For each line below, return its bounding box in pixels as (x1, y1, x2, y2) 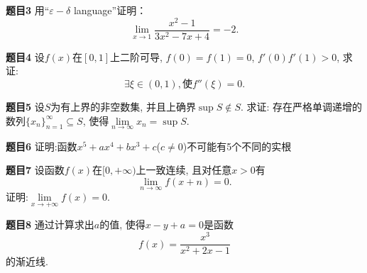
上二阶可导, (109, 49, 163, 64)
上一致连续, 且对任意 (136, 162, 232, 177)
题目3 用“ (6, 3, 50, 17)
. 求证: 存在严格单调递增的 (241, 99, 363, 113)
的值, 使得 (99, 217, 146, 232)
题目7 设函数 (6, 162, 65, 177)
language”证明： (73, 3, 147, 17)
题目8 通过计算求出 (6, 217, 94, 232)
